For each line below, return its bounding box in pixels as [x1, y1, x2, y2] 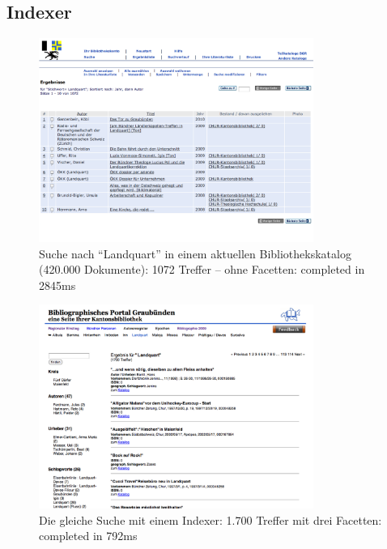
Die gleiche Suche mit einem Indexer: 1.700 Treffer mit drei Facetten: [39, 511, 382, 528]
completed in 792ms [39, 527, 138, 544]
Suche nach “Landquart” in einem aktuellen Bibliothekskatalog [39, 245, 351, 262]
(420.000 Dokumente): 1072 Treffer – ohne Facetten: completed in [39, 261, 365, 278]
